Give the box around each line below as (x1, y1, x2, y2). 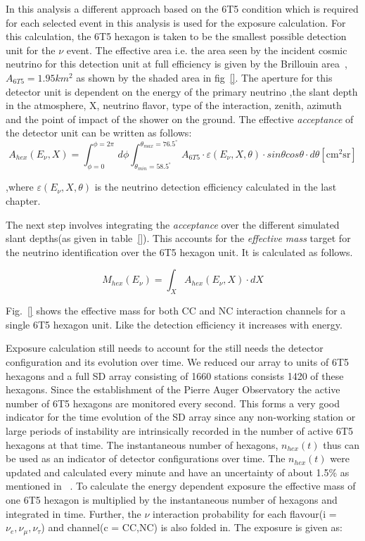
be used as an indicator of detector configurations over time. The (6, 451, 286, 466)
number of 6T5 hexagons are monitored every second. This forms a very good (6, 395, 340, 410)
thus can (323, 437, 359, 452)
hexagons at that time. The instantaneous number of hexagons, (6, 437, 278, 452)
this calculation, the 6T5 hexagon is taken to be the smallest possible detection (6, 29, 347, 44)
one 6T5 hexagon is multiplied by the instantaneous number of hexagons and (6, 492, 338, 507)
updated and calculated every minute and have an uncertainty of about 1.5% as (6, 464, 350, 479)
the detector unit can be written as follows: (6, 125, 192, 140)
